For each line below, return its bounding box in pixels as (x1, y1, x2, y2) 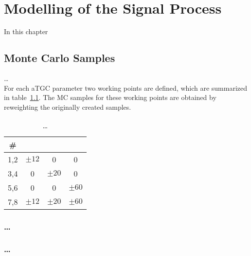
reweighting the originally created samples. (4, 101, 131, 112)
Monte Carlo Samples (4, 50, 115, 65)
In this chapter (4, 26, 48, 37)
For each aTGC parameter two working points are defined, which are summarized (4, 82, 248, 93)
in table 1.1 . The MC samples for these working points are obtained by (4, 92, 216, 102)
